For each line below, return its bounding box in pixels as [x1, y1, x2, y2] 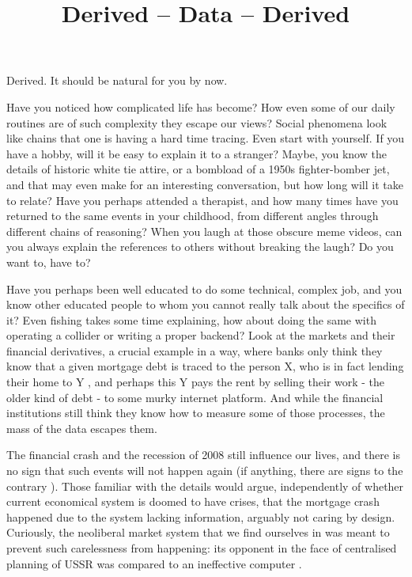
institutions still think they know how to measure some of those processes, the [6, 404, 385, 421]
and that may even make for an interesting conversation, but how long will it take [6, 176, 403, 192]
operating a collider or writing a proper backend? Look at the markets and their [6, 327, 395, 344]
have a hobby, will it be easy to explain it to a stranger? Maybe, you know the [6, 145, 387, 161]
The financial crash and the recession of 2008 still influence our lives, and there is [6, 446, 400, 463]
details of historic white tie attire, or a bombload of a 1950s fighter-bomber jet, [6, 161, 390, 177]
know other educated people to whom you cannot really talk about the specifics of [6, 296, 405, 313]
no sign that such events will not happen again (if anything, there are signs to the [6, 462, 403, 479]
